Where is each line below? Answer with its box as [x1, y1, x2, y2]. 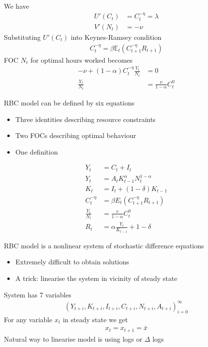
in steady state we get [63, 314, 128, 324]
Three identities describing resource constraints [15, 114, 156, 124]
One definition [15, 146, 58, 156]
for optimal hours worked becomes [30, 54, 133, 65]
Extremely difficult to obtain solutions [15, 257, 129, 267]
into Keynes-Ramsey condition [70, 32, 162, 42]
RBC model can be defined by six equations [4, 98, 135, 108]
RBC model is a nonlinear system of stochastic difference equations [4, 240, 204, 250]
